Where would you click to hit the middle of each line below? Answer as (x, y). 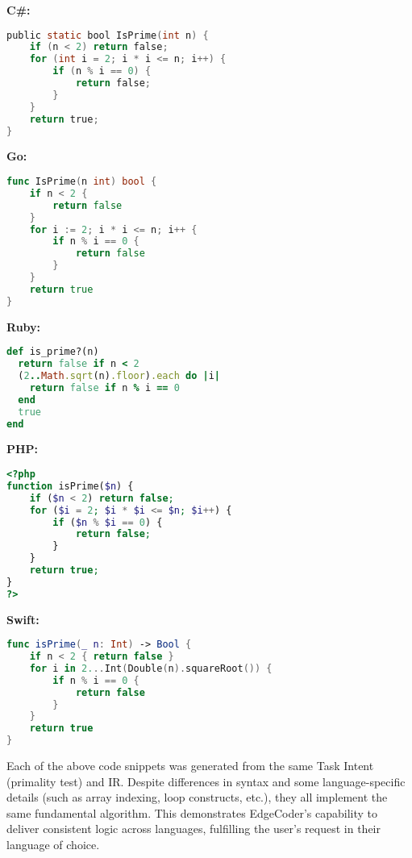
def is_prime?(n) (53, 352)
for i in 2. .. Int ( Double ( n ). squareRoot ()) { (151, 668)
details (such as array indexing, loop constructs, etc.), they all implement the (197, 797)
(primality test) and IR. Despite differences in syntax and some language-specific (206, 781)
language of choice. (53, 845)
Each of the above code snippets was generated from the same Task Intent (190, 766)
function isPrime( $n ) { (70, 486)
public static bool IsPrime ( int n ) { (108, 35)
